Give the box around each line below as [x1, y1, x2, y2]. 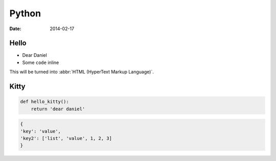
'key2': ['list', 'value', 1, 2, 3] [20, 135, 112, 141]
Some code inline [22, 59, 59, 65]
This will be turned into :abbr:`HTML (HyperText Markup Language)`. [9, 69, 154, 75]
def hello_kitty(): [20, 99, 69, 105]
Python [9, 8, 41, 19]
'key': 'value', [20, 128, 61, 134]
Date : [9, 26, 21, 32]
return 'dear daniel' [31, 106, 85, 112]
